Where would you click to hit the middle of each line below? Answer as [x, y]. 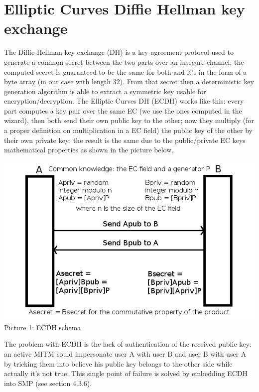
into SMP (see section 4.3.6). [48, 383]
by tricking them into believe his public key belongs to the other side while [118, 363]
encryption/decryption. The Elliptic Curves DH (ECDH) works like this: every [124, 101]
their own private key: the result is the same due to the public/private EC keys [125, 140]
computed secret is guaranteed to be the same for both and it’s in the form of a [126, 71]
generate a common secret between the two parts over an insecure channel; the [124, 62]
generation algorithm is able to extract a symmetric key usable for [105, 91]
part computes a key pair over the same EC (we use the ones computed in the [123, 110]
